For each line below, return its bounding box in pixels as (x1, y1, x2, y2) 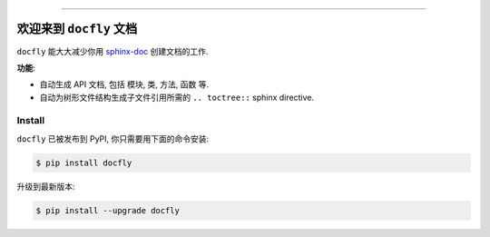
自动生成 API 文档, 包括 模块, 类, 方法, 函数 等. (39, 79, 210, 90)
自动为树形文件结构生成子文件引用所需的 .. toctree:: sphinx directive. (39, 92, 315, 103)
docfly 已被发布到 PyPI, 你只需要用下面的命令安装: (16, 133, 210, 144)
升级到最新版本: (16, 181, 76, 192)
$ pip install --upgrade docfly (35, 205, 181, 215)
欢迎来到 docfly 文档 (16, 21, 138, 36)
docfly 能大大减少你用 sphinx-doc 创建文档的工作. (16, 45, 209, 56)
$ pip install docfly (35, 157, 132, 168)
